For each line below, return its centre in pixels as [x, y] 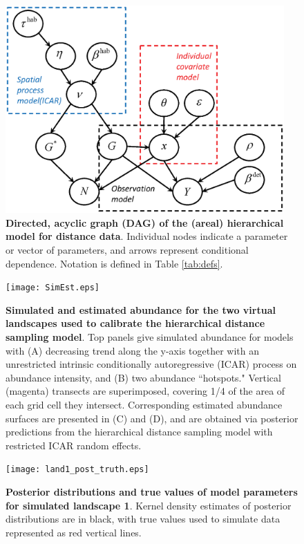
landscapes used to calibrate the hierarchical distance [135, 323]
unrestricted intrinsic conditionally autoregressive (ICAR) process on [151, 364]
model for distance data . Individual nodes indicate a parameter [147, 236]
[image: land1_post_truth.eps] [77, 470]
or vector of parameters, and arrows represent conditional [127, 249]
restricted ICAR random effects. [74, 445]
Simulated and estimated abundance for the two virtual [141, 309]
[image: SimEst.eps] [53, 288]
